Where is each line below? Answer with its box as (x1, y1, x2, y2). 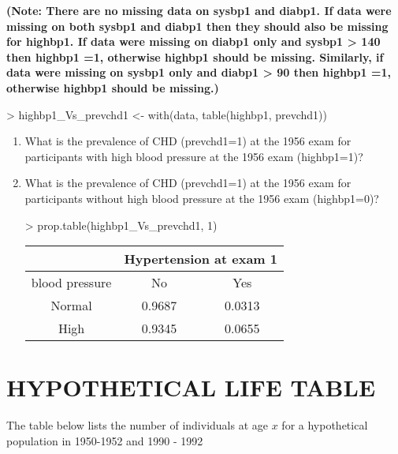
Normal (50, 296, 92, 315)
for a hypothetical (281, 417, 368, 433)
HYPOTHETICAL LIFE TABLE (6, 371, 376, 403)
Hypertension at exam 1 (124, 250, 277, 268)
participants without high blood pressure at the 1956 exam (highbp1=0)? (24, 189, 379, 206)
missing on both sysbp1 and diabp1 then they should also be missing (6, 17, 389, 34)
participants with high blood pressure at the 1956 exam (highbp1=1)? (24, 148, 363, 164)
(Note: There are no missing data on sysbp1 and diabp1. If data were (6, 2, 392, 18)
